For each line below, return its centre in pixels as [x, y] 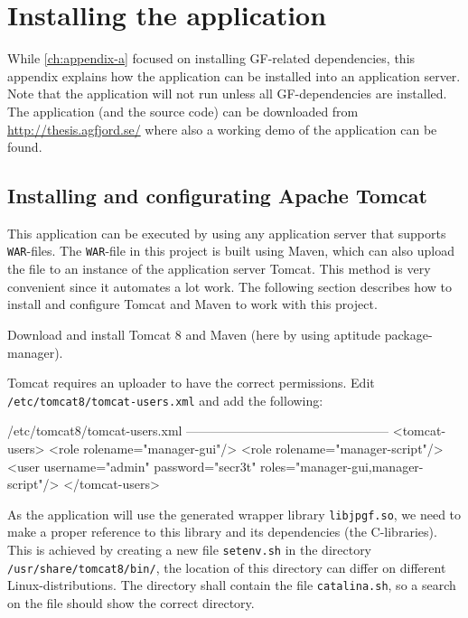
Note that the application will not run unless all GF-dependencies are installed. [227, 94]
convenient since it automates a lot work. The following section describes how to [229, 286]
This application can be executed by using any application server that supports [227, 233]
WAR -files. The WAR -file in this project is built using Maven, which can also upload [231, 251]
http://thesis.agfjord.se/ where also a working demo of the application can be [222, 129]
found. [25, 147]
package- [408, 334]
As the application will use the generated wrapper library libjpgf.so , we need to [234, 514]
